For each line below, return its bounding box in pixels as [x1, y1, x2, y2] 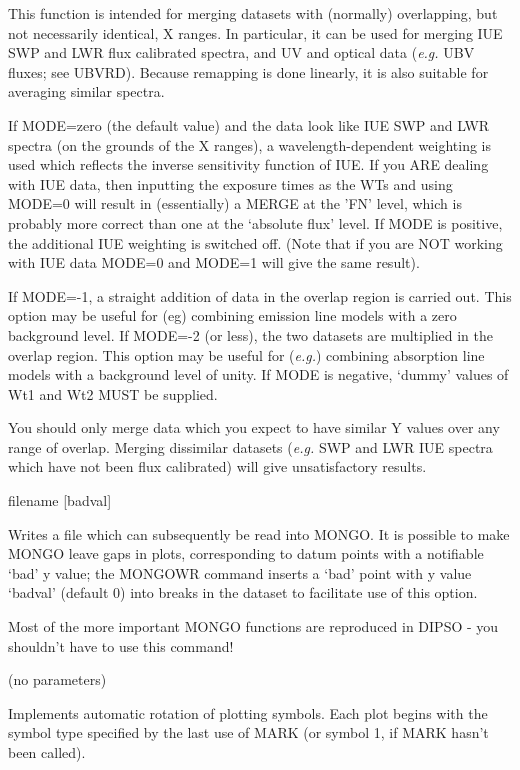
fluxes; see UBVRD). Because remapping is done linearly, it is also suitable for [8, 61, 489, 82]
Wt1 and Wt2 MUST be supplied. [8, 383, 218, 404]
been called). [8, 742, 86, 762]
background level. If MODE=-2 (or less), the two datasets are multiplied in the [8, 324, 493, 345]
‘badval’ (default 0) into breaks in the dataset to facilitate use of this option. [8, 582, 478, 603]
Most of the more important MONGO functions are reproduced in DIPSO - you [8, 616, 499, 637]
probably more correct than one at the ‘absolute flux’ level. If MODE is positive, [8, 212, 503, 233]
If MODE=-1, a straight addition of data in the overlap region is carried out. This [8, 285, 512, 306]
